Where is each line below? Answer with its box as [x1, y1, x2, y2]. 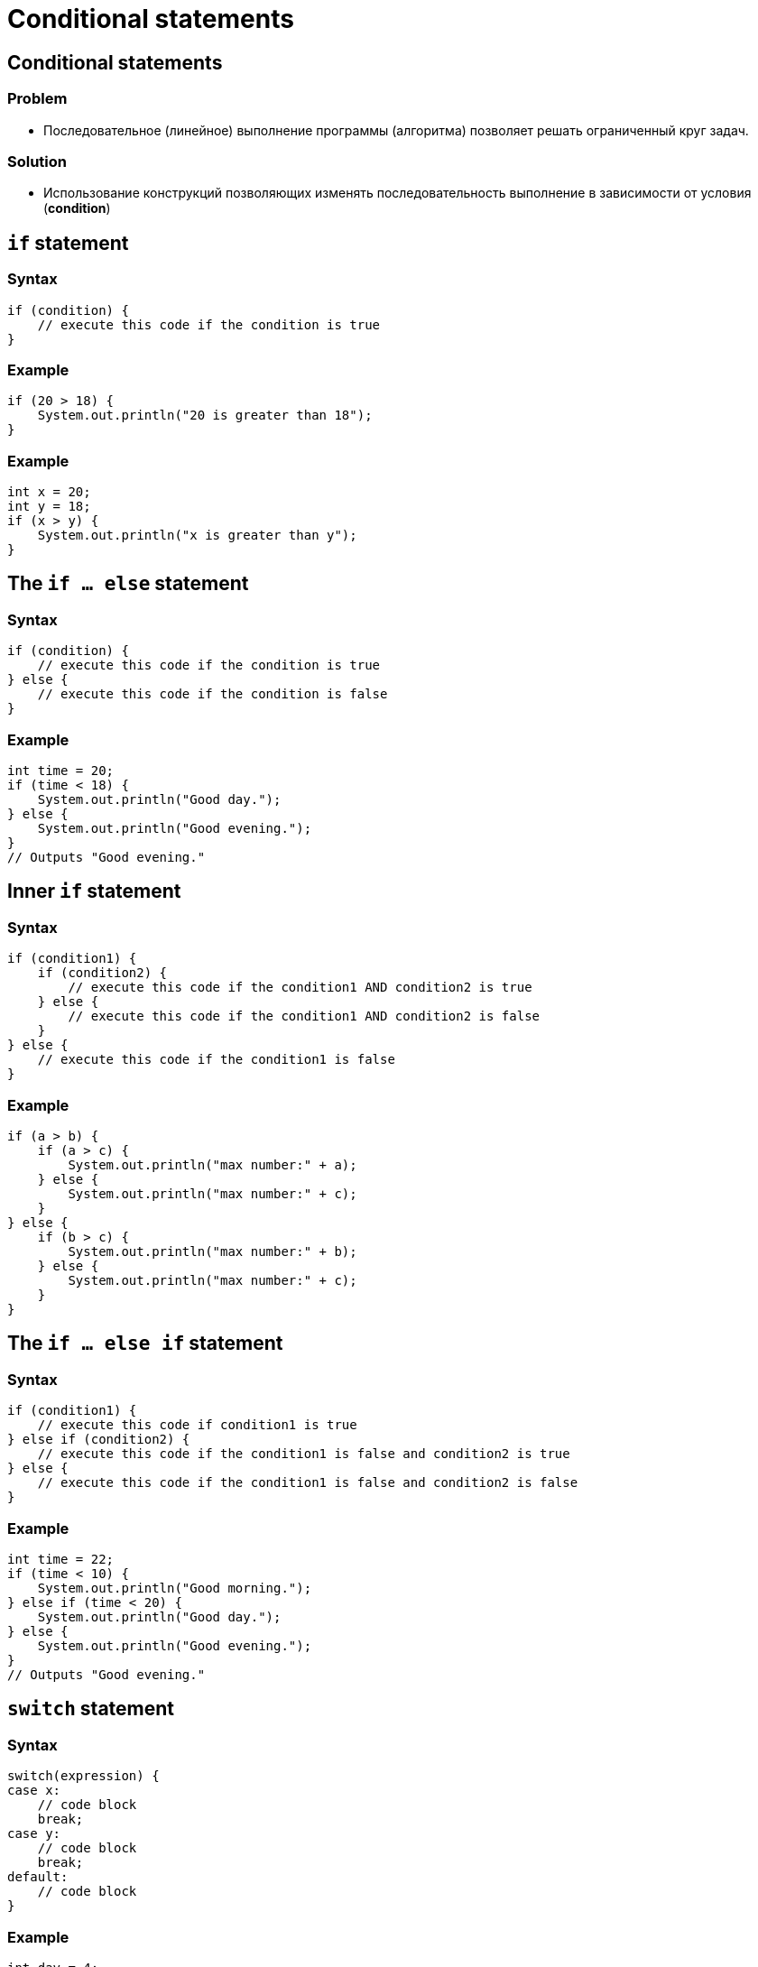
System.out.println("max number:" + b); [68, 1243, 357, 1259]
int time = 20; [7, 762, 115, 778]
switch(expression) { [7, 1768, 160, 1784]
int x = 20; [7, 485, 91, 500]
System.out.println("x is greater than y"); [37, 528, 357, 543]
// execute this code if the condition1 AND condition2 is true [68, 980, 532, 995]
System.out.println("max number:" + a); [68, 1157, 357, 1172]
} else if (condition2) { [7, 1432, 190, 1447]
